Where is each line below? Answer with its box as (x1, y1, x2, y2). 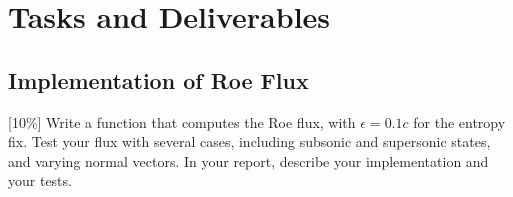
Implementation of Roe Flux (8, 64, 309, 95)
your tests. (8, 170, 72, 191)
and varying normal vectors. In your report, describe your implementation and (8, 150, 489, 171)
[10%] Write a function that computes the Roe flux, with (8, 111, 356, 132)
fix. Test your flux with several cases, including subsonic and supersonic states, (8, 131, 491, 152)
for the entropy (413, 111, 506, 132)
